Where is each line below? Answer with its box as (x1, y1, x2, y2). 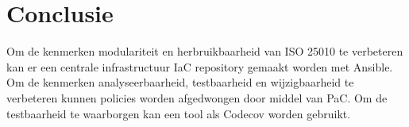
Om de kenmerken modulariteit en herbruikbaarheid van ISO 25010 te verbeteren (6, 43, 403, 60)
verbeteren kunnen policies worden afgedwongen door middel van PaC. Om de (6, 89, 388, 106)
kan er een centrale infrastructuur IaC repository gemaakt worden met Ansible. (6, 58, 393, 75)
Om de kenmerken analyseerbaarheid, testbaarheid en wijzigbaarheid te (6, 74, 354, 90)
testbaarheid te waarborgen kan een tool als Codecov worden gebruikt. (6, 105, 351, 121)
